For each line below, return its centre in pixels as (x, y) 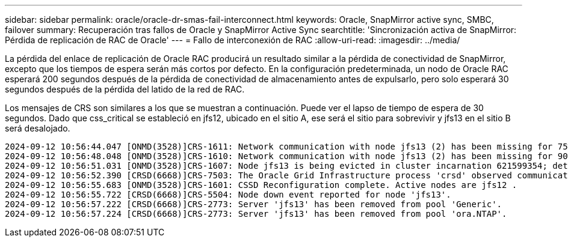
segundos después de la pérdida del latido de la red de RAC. (125, 89)
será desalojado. (38, 128)
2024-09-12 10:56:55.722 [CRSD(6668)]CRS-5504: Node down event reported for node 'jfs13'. (228, 195)
